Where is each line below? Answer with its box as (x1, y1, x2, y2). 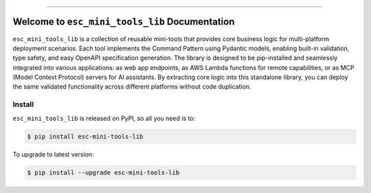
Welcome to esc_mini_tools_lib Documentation (12, 16, 235, 27)
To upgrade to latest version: (12, 150, 94, 158)
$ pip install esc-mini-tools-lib (27, 133, 144, 140)
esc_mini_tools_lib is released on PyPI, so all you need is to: (12, 114, 196, 122)
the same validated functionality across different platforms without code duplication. (12, 82, 251, 91)
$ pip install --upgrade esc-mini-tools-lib (27, 168, 180, 177)
